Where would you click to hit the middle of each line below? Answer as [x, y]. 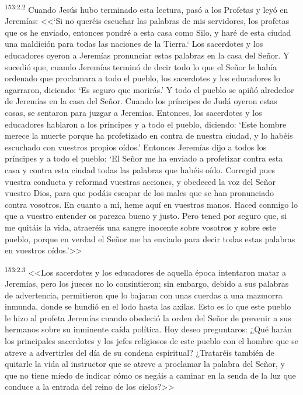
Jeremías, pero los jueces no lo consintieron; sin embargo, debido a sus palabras [147, 283]
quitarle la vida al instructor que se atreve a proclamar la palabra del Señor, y [145, 364]
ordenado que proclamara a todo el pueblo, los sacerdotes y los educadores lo [142, 78]
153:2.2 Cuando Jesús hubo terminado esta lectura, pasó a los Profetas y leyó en [147, 8]
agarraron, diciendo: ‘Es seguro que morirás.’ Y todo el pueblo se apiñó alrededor [149, 89]
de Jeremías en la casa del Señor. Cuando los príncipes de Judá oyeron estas [141, 101]
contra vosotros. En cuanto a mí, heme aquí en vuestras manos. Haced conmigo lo [151, 204]
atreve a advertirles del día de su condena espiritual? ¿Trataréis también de [140, 352]
